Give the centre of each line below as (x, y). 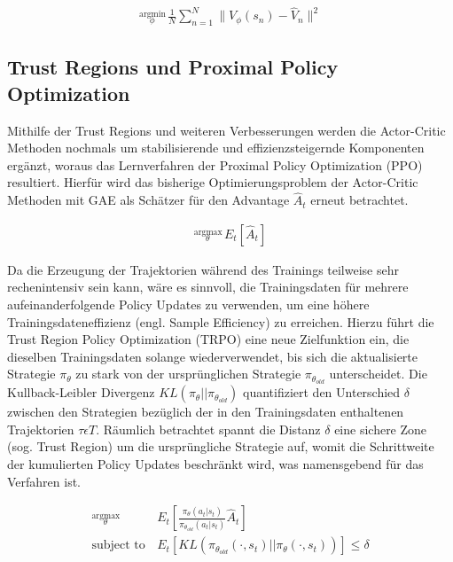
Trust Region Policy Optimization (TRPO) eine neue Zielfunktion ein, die (208, 339)
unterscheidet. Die (378, 374)
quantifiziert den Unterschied (321, 392)
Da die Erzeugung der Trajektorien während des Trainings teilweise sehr (203, 269)
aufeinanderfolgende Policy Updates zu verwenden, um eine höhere (188, 304)
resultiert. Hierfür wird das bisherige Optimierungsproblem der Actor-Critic (213, 182)
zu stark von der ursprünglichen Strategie (188, 374)
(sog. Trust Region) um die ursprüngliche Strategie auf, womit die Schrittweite (221, 446)
